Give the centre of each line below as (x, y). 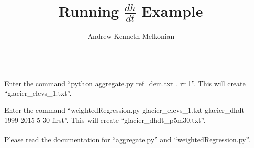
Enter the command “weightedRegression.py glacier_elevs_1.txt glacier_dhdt (124, 110)
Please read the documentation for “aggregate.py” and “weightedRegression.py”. (127, 139)
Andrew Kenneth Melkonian (131, 35)
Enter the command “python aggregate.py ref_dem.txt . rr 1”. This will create (125, 83)
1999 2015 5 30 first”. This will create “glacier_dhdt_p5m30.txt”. (105, 120)
